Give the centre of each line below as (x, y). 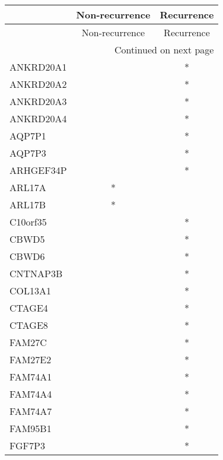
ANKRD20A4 (38, 118)
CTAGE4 (29, 308)
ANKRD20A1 (38, 67)
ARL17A (28, 187)
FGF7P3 (27, 445)
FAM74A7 (31, 411)
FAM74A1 (31, 377)
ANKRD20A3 (38, 101)
